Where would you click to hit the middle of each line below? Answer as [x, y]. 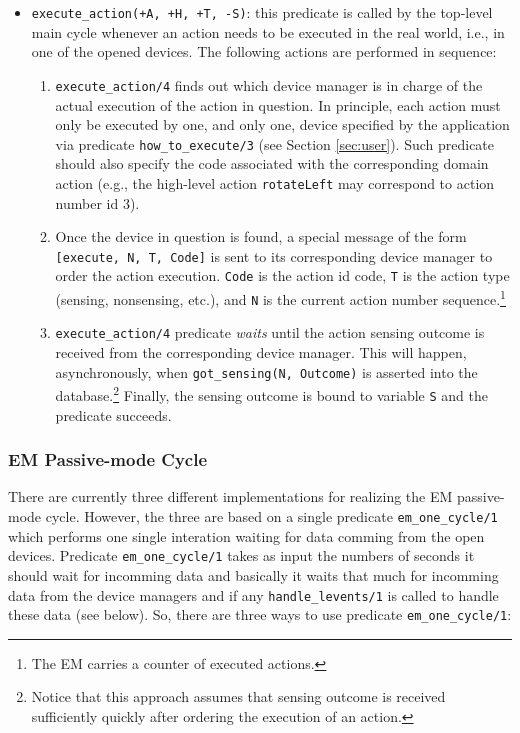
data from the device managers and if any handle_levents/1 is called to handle [253, 594]
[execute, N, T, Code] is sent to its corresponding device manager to [274, 255]
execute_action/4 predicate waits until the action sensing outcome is [270, 332]
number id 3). [97, 202]
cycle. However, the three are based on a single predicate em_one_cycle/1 [271, 516]
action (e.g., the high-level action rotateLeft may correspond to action [275, 182]
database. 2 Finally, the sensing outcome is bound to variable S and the [272, 393]
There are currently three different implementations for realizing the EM [230, 496]
